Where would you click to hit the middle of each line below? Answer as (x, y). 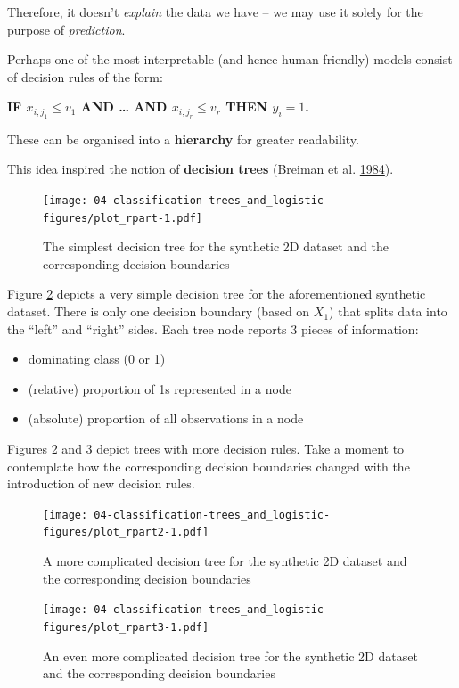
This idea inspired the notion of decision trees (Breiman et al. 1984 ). (201, 169)
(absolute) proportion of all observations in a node (166, 418)
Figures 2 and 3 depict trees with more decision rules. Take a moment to (206, 449)
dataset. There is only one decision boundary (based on (159, 311)
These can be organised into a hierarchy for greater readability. (183, 139)
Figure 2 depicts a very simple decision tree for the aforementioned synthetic (217, 294)
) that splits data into (388, 311)
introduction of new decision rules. (101, 483)
